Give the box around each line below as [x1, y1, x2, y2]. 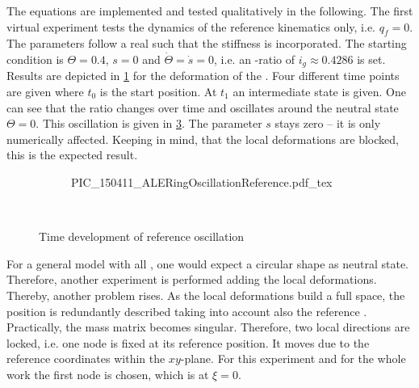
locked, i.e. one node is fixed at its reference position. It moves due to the [6, 334, 370, 351]
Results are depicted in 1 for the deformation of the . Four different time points [6, 67, 400, 84]
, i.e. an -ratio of [214, 50, 295, 67]
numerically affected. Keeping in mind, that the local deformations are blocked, [6, 130, 399, 147]
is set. [357, 50, 386, 67]
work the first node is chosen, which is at [6, 365, 209, 382]
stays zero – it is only [274, 115, 381, 132]
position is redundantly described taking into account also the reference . [6, 302, 367, 319]
